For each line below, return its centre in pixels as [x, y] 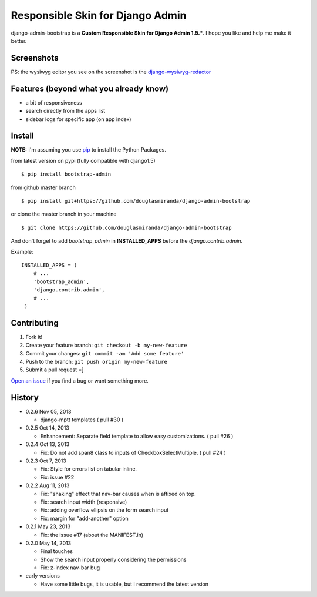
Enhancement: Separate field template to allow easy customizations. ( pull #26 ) [137, 436]
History [25, 398]
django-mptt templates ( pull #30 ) [82, 420]
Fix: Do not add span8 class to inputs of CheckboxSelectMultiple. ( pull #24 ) [133, 452]
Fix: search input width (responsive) [84, 502]
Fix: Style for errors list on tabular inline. [89, 469]
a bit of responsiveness [54, 102]
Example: [22, 251]
